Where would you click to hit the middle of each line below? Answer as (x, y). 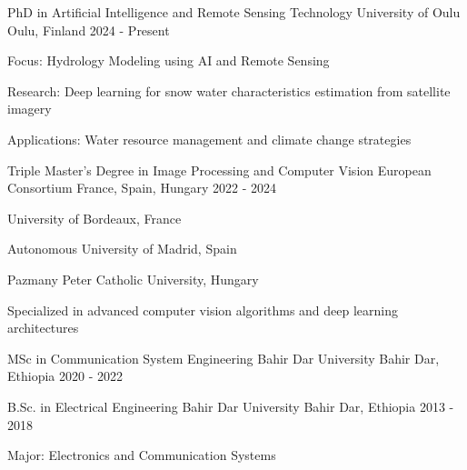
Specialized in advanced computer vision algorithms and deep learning (203, 310)
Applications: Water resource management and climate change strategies (209, 139)
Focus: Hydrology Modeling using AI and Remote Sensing (169, 60)
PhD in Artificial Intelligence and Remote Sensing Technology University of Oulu (234, 12)
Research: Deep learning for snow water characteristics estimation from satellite (229, 90)
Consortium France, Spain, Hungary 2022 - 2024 (142, 188)
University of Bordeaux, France (94, 218)
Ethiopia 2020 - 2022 (65, 376)
